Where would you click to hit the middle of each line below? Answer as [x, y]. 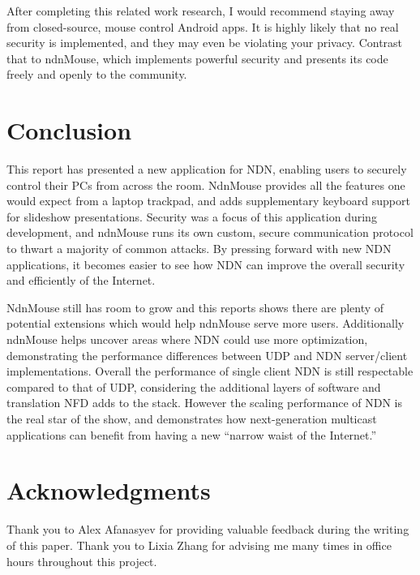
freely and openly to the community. [97, 74]
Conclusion [69, 130]
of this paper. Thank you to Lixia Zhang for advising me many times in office [199, 545]
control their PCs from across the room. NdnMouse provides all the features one [206, 185]
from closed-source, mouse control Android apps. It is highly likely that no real [203, 26]
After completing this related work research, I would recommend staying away [201, 11]
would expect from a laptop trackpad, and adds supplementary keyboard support [208, 201]
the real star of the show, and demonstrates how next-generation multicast [192, 418]
